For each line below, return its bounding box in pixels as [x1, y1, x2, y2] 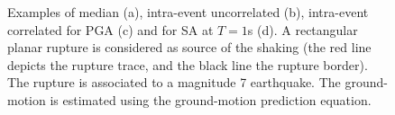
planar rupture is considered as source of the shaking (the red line [7, 38, 372, 57]
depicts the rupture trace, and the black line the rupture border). [7, 55, 368, 74]
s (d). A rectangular [247, 20, 358, 39]
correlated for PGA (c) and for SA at [7, 20, 214, 39]
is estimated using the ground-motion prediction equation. [50, 90, 372, 109]
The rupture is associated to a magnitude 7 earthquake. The [7, 73, 341, 92]
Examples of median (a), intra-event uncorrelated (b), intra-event [7, 3, 369, 21]
